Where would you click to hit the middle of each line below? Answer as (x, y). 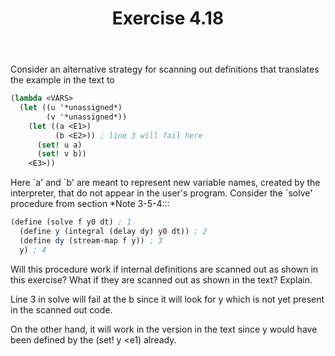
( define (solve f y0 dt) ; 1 (71, 222)
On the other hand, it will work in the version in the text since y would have (164, 329)
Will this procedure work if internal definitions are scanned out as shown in (164, 269)
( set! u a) (59, 145)
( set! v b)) (61, 154)
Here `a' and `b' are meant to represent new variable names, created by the (165, 183)
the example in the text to (62, 80)
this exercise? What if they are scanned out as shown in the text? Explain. (161, 279)
